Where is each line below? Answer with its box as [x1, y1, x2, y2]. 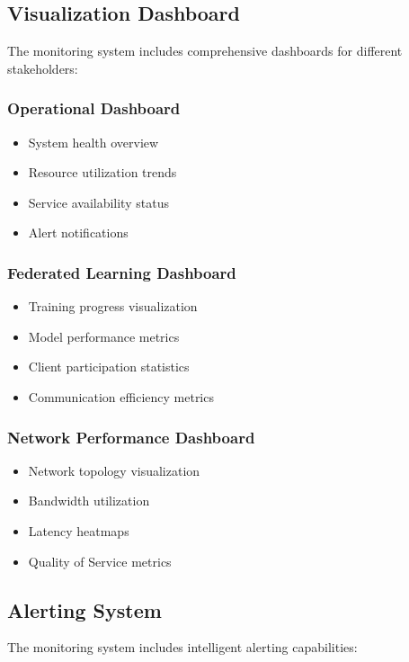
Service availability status [28, 192, 169, 211]
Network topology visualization [28, 461, 200, 479]
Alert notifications [28, 223, 129, 242]
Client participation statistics [28, 357, 190, 376]
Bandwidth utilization [28, 491, 150, 510]
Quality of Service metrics [28, 551, 172, 570]
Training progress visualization [28, 297, 198, 316]
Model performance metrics [28, 327, 180, 345]
